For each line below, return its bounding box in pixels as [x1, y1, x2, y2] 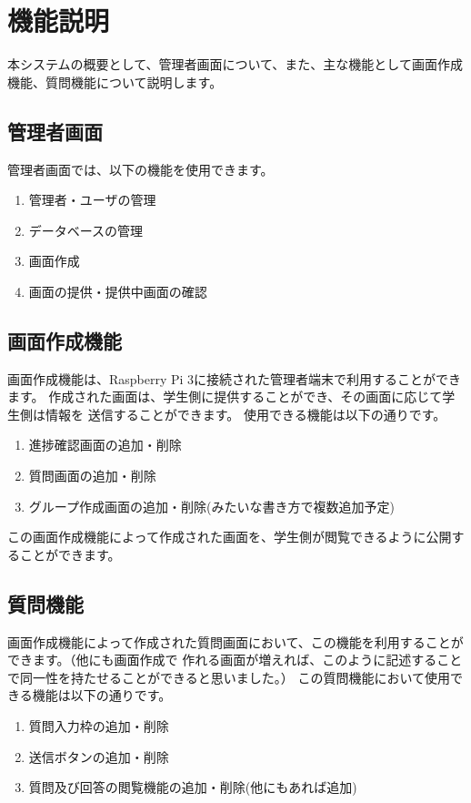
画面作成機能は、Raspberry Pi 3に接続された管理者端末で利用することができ [7, 369, 462, 388]
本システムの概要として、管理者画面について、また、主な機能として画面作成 [7, 55, 463, 74]
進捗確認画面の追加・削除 [28, 435, 182, 454]
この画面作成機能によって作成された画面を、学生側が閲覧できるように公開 [7, 527, 452, 546]
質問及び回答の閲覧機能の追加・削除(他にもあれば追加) [28, 778, 357, 797]
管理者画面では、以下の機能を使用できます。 [7, 159, 274, 178]
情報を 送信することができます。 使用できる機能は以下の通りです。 [45, 404, 446, 423]
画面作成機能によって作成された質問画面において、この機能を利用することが [7, 632, 464, 651]
